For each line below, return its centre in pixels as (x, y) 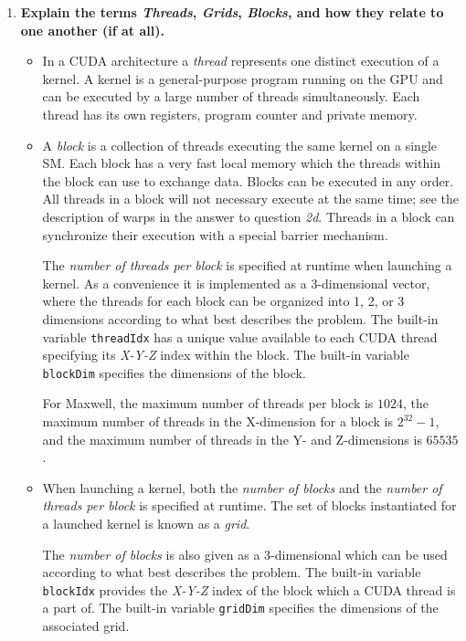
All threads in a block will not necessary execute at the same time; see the (250, 199)
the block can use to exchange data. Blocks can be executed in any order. (248, 180)
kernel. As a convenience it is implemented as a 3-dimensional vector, (236, 283)
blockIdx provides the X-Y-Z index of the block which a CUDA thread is (249, 589)
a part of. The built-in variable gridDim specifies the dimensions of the (240, 608)
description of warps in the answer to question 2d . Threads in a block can (249, 216)
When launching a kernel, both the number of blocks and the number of (242, 487)
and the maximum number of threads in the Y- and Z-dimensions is (232, 439)
